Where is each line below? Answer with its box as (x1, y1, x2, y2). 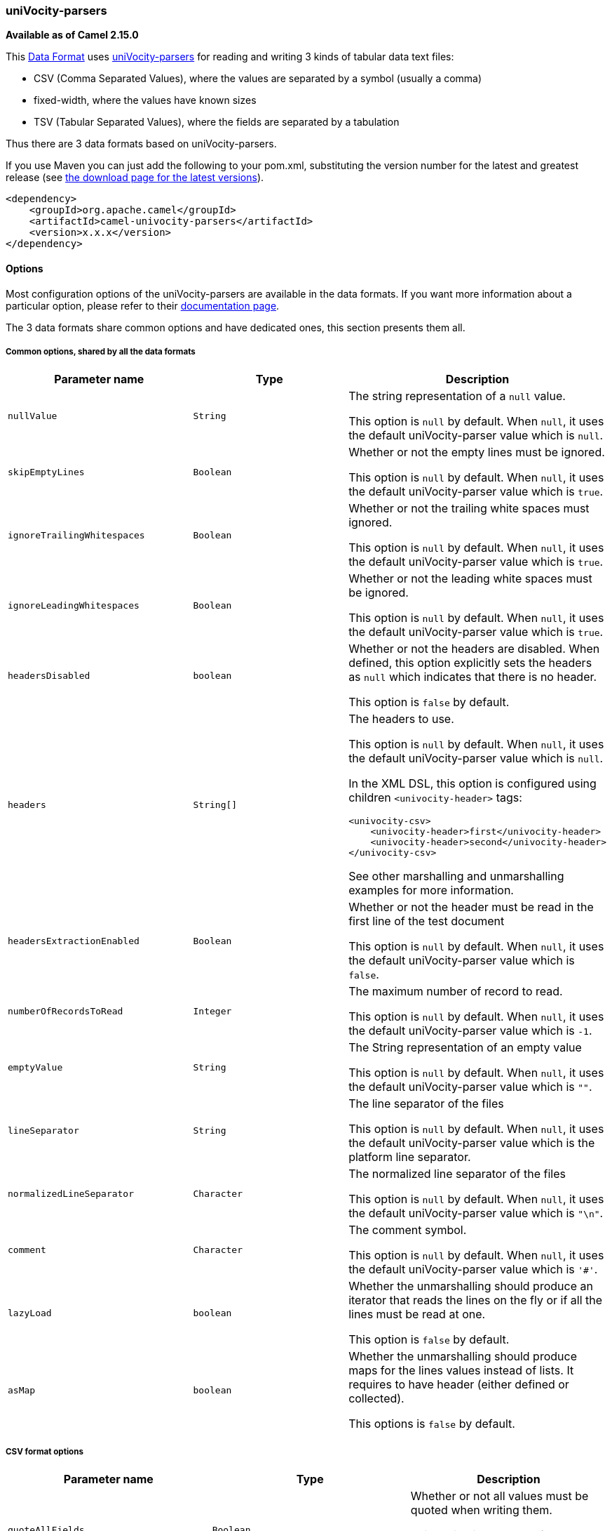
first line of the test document (348, 914, 505, 929)
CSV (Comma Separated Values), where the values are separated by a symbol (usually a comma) (34, 72, 482, 85)
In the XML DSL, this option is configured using (348, 776, 597, 791)
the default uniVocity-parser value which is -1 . (348, 1023, 592, 1038)
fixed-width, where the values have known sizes (34, 94, 257, 107)
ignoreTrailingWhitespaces (8, 529, 145, 541)
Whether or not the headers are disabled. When (348, 642, 600, 656)
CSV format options (6, 1446, 83, 1457)
